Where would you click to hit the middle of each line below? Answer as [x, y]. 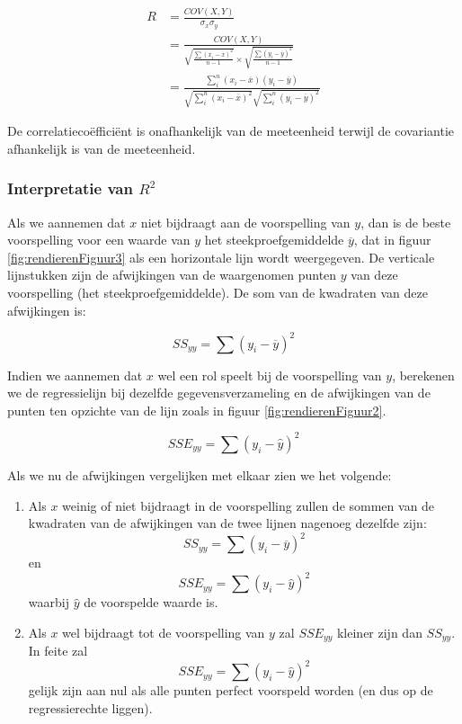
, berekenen [423, 375]
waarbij [49, 602]
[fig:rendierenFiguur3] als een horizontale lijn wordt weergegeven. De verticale [221, 257]
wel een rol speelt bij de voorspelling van [270, 375]
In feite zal [58, 651]
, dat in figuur [392, 240]
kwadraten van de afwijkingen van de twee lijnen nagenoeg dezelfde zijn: [227, 523]
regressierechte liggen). [90, 708]
